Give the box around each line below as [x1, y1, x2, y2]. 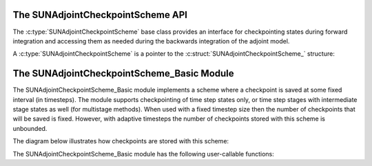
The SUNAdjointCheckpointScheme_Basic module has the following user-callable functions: [12, 149, 275, 158]
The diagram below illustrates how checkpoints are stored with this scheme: [12, 137, 229, 145]
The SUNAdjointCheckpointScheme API [12, 9, 187, 21]
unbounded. [12, 124, 48, 132]
